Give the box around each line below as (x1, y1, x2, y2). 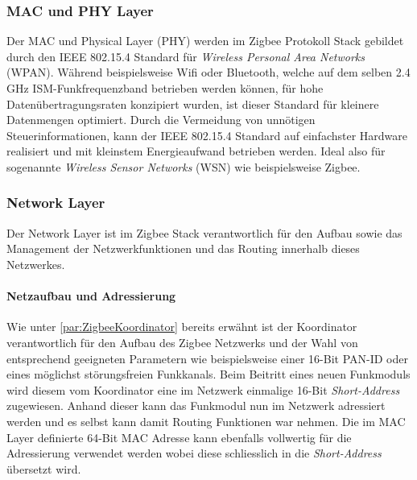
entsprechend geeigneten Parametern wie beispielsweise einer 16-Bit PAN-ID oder (6, 350, 408, 366)
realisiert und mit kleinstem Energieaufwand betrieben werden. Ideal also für (6, 143, 386, 159)
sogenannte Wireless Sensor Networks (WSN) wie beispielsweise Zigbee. (6, 158, 361, 175)
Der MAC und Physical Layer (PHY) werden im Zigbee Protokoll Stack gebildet (6, 32, 404, 49)
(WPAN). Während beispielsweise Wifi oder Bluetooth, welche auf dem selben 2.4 (6, 64, 411, 81)
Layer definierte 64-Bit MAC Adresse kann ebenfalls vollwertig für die (6, 428, 352, 445)
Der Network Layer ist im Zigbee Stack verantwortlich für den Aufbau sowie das (6, 224, 403, 241)
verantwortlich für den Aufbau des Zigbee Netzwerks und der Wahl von (6, 333, 358, 350)
